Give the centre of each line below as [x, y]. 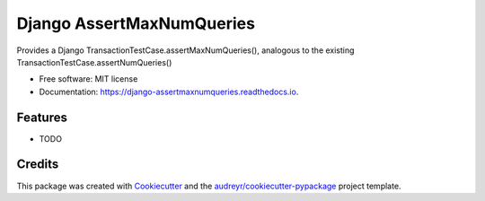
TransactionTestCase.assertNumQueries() [94, 62]
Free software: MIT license [88, 79]
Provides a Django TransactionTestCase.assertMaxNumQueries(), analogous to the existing [185, 50]
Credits [38, 165]
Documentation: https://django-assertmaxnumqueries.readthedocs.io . [169, 92]
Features [42, 117]
